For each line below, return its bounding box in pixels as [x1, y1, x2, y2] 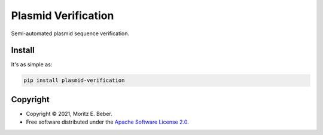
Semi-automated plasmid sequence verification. [11, 30, 130, 37]
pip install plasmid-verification [23, 77, 125, 84]
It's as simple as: [11, 61, 53, 68]
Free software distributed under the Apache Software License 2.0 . [26, 118, 189, 125]
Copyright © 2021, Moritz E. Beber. [26, 110, 113, 117]
